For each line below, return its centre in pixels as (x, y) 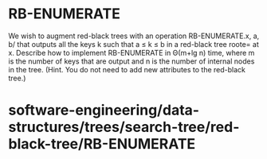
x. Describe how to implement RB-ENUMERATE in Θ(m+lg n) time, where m (132, 52)
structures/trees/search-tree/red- (124, 127)
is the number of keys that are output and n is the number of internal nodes (132, 61)
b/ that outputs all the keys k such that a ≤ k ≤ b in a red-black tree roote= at (133, 44)
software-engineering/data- (104, 110)
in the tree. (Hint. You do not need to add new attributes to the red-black (127, 69)
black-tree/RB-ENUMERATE (102, 144)
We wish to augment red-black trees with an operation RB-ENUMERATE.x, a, (134, 36)
